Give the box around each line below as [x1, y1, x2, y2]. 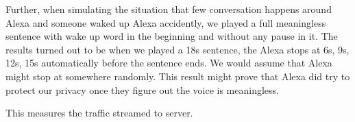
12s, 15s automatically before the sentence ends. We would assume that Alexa [5, 56, 332, 70]
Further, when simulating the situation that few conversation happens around [5, 2, 332, 16]
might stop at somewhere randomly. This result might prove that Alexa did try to [5, 69, 350, 83]
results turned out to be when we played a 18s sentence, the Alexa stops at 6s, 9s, [5, 42, 350, 56]
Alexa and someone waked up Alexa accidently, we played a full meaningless [5, 15, 326, 29]
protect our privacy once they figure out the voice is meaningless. [5, 82, 279, 97]
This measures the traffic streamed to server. [5, 106, 193, 120]
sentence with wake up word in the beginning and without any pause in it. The [5, 29, 338, 43]
